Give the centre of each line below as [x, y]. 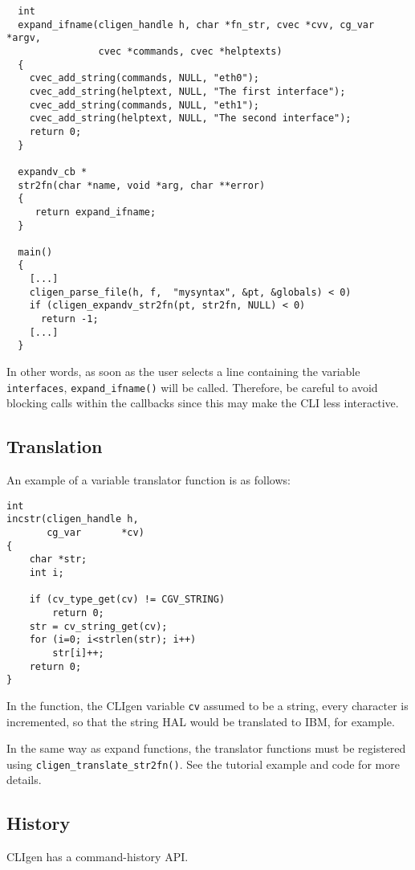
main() [35, 252]
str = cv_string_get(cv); [98, 626]
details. [24, 780]
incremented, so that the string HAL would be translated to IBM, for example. [201, 721]
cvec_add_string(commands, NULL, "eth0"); [144, 78]
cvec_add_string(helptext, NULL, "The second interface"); [190, 118]
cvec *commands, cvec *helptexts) [190, 51]
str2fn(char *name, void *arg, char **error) [142, 185]
